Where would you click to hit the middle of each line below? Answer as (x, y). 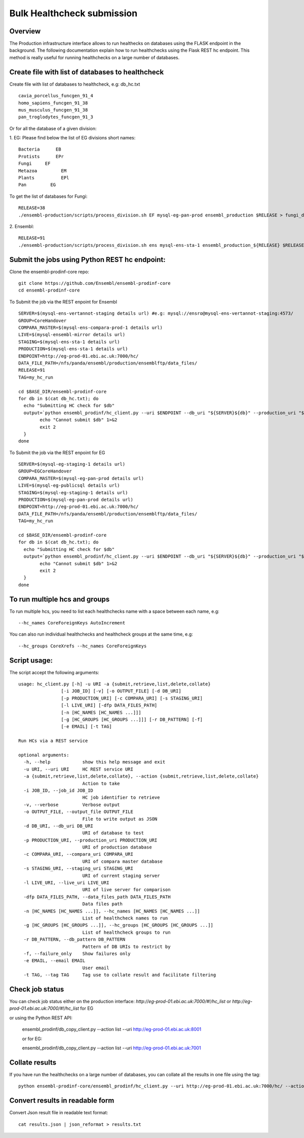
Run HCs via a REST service (53, 741)
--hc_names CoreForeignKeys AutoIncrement (72, 623)
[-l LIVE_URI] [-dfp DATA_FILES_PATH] (109, 705)
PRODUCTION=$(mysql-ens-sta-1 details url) (73, 349)
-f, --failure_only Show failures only (77, 953)
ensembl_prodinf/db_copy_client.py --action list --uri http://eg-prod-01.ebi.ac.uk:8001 (112, 1030)
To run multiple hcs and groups (60, 599)
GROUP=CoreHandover (43, 320)
